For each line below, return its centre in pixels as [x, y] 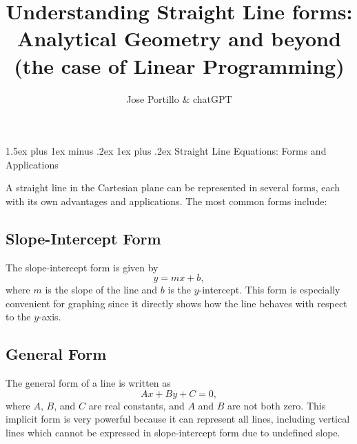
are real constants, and [136, 405]
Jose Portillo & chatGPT [179, 98]
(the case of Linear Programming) [179, 65]
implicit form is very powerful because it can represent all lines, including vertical [178, 419]
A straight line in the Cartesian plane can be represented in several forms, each [173, 187]
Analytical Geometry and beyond [179, 38]
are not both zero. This [277, 405]
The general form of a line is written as [88, 383]
